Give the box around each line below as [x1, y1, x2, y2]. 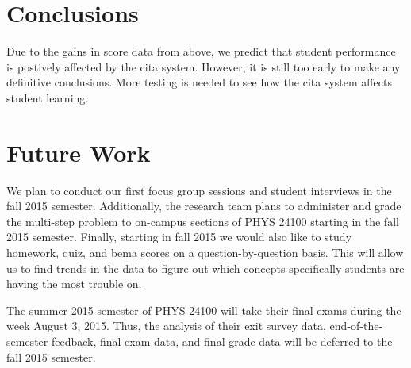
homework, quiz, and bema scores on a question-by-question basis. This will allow [6, 244, 404, 260]
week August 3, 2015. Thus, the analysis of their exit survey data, [6, 317, 326, 334]
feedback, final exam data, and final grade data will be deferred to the [51, 332, 393, 349]
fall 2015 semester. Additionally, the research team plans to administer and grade [6, 197, 401, 214]
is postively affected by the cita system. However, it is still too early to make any [6, 58, 401, 75]
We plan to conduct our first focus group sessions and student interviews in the [6, 182, 392, 198]
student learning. [6, 89, 89, 105]
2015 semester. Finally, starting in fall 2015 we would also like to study [6, 228, 352, 245]
